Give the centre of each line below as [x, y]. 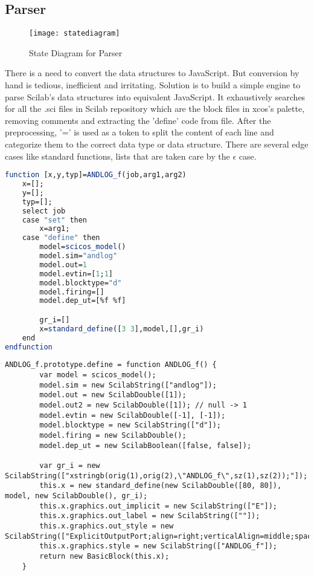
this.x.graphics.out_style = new [107, 526]
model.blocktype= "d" [81, 283]
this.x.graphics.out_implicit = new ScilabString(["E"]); [159, 506]
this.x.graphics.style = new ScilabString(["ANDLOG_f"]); [159, 546]
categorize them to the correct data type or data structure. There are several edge [157, 144]
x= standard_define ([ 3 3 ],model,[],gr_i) [122, 329]
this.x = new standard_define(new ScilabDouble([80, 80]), [161, 486]
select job [44, 211]
